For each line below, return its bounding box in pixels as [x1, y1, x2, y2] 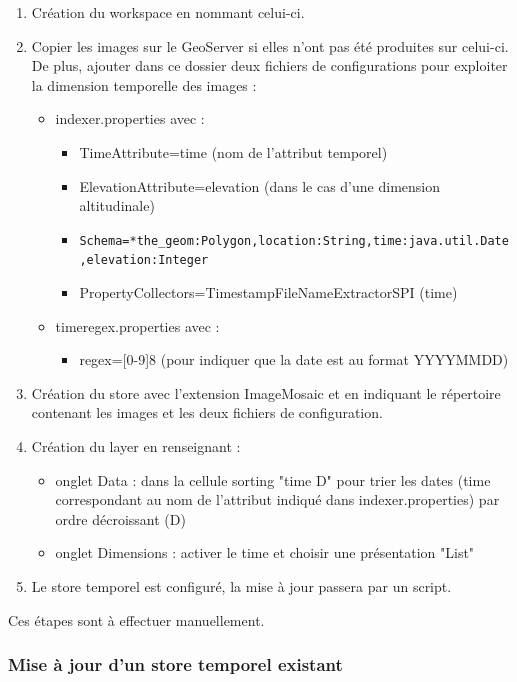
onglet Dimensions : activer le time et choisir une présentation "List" [55, 542, 475, 563]
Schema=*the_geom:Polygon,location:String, [79, 233, 373, 248]
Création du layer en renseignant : [31, 436, 241, 457]
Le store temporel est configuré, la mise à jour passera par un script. [31, 576, 452, 596]
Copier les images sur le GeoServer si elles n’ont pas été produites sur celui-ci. [31, 35, 509, 56]
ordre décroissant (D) [55, 508, 186, 529]
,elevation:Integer [79, 253, 209, 268]
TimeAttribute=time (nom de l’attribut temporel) [79, 141, 388, 162]
